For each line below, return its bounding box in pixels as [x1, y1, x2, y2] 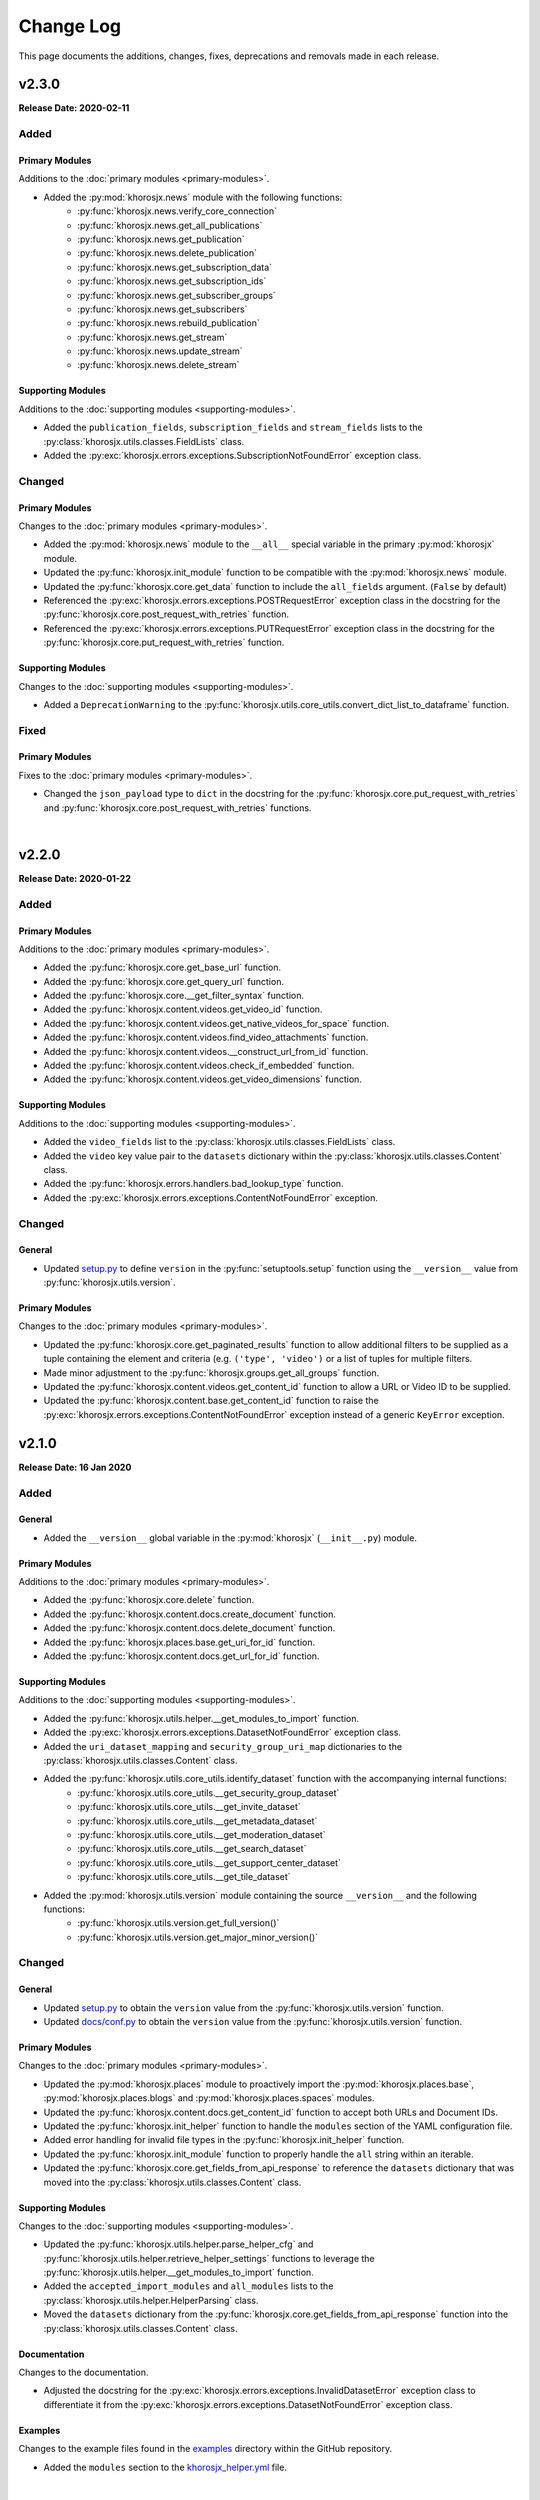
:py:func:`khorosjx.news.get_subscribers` [77, 303, 248, 315]
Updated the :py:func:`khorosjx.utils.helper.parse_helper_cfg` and [43, 2238, 314, 2250]
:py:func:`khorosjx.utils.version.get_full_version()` [77, 1917, 280, 1929]
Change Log [18, 15, 122, 37]
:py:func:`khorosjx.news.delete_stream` [77, 359, 240, 371]
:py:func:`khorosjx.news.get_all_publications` [77, 219, 263, 231]
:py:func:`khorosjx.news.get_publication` [77, 233, 245, 245]
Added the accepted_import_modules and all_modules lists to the [43, 2280, 334, 2292]
